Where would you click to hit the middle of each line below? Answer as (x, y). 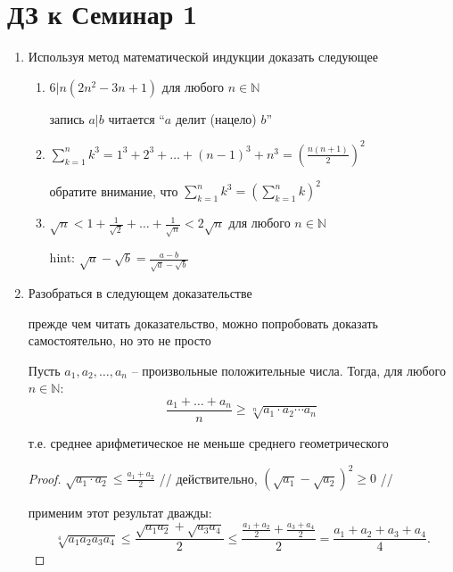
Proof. (45, 478)
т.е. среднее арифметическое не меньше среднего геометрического (208, 443)
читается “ (136, 118)
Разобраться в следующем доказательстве (140, 292)
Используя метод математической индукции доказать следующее (203, 57)
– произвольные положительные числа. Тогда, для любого (288, 370)
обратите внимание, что (114, 191)
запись (67, 118)
